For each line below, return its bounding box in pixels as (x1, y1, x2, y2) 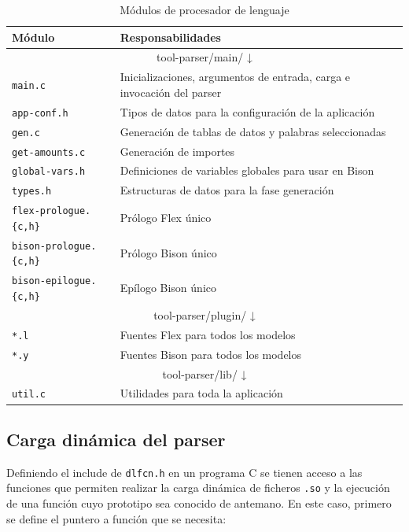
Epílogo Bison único (120, 279, 216, 296)
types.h (12, 186, 52, 198)
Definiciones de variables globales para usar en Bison (120, 162, 374, 179)
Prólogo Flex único (120, 209, 212, 226)
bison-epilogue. (12, 275, 97, 287)
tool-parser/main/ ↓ (157, 49, 252, 65)
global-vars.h (12, 166, 86, 178)
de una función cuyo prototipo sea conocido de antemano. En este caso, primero (6, 495, 392, 512)
